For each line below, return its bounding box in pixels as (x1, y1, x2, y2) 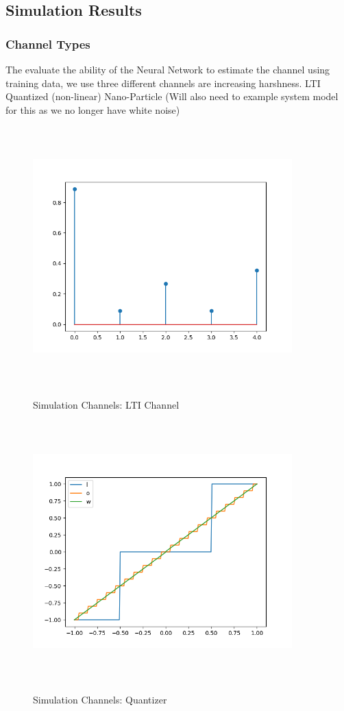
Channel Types (5, 35, 90, 52)
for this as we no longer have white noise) (5, 102, 180, 117)
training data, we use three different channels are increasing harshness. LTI (5, 75, 321, 90)
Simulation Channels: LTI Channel (33, 397, 180, 411)
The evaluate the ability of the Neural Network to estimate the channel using (5, 62, 330, 76)
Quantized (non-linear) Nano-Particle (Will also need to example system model (5, 89, 339, 104)
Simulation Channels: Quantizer (33, 692, 167, 707)
